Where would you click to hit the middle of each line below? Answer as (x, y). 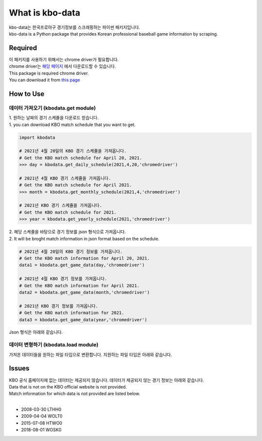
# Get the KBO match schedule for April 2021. (75, 185)
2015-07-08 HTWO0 (42, 423)
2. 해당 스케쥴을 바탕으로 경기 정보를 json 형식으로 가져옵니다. (67, 232)
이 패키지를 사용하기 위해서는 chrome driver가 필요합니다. (64, 59)
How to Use (27, 94)
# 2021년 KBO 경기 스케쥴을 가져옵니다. (61, 205)
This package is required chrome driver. (49, 73)
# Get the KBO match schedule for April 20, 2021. (81, 158)
